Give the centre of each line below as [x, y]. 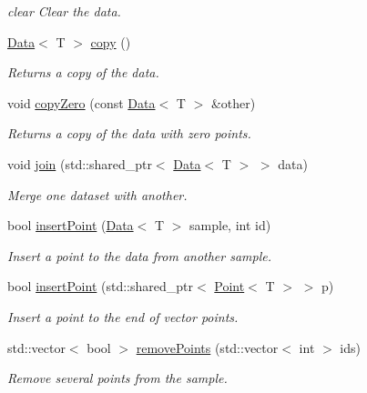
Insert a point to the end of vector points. [123, 316]
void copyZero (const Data [82, 102]
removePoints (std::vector [207, 347]
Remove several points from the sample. [117, 378]
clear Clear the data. [64, 11]
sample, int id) [230, 225]
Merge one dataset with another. [97, 194]
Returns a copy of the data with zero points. [129, 133]
